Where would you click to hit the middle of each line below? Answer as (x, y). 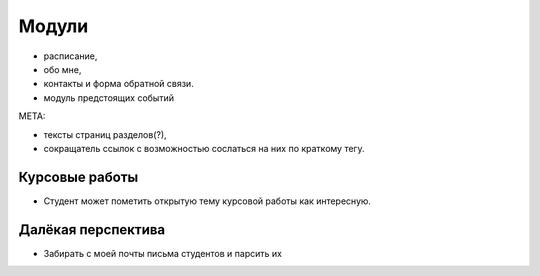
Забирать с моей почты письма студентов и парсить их (162, 253)
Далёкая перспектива (92, 229)
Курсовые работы (78, 176)
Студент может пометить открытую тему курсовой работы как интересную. (207, 201)
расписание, (70, 56)
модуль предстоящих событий (109, 97)
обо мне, (62, 69)
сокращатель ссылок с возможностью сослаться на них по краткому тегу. (204, 148)
